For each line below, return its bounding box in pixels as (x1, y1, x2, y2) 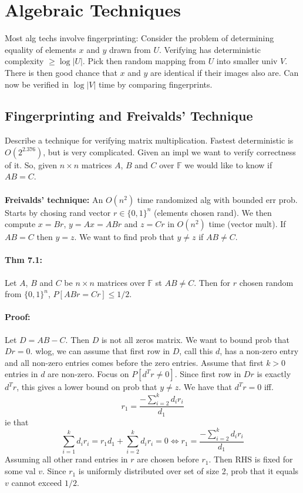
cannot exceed (11, 476, 62, 488)
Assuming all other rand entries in (5, 453, 128, 465)
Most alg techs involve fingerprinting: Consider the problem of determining (5, 32, 274, 44)
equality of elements (5, 43, 76, 55)
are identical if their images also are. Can (150, 66, 299, 78)
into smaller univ (216, 55, 278, 67)
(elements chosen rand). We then (153, 206, 272, 218)
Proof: (5, 311, 31, 323)
